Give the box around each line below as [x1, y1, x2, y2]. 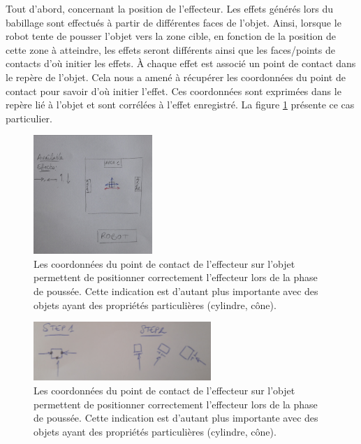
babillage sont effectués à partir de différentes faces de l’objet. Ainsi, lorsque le [6, 15, 341, 29]
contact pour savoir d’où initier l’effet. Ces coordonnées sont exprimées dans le [6, 83, 341, 98]
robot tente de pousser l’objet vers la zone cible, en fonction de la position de [6, 29, 336, 43]
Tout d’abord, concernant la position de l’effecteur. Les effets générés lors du [6, 1, 333, 15]
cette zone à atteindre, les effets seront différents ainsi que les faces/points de [6, 42, 335, 57]
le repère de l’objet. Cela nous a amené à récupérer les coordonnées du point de [6, 69, 346, 84]
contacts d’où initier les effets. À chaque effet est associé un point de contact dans [6, 56, 356, 71]
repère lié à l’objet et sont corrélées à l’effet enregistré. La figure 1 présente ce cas [6, 97, 355, 112]
